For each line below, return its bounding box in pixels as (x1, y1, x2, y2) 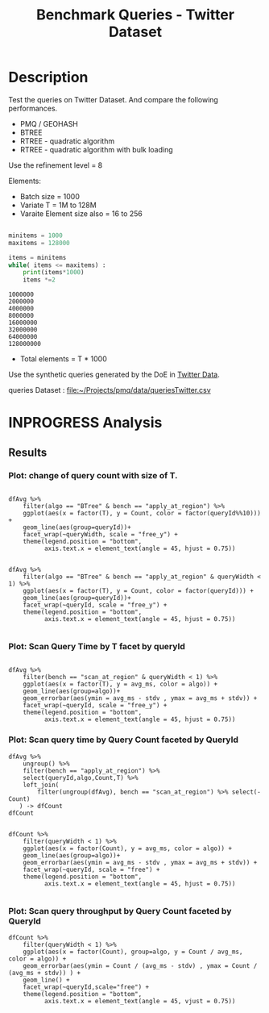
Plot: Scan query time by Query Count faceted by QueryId (8, 734, 239, 745)
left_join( (23, 781, 60, 789)
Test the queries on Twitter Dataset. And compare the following (8, 94, 219, 104)
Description (8, 69, 89, 86)
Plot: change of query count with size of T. (8, 469, 178, 481)
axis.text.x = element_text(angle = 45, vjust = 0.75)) (43, 997, 236, 1005)
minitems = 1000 (8, 231, 63, 240)
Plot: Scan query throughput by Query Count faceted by (8, 905, 232, 916)
